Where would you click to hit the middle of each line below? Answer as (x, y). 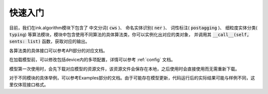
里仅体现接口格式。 (29, 85)
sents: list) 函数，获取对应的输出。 (50, 42)
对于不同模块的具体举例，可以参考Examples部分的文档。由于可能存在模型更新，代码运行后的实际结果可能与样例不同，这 (132, 78)
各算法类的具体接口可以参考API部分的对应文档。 (58, 50)
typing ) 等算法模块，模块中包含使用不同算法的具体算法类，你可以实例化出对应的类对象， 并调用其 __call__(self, (129, 34)
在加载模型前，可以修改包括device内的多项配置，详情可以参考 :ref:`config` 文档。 (92, 60)
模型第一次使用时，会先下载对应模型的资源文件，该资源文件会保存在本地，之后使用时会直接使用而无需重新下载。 (124, 69)
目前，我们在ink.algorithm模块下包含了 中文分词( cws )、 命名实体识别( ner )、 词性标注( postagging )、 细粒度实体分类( (133, 28)
